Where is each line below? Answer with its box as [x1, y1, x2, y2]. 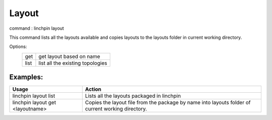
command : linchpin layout [9, 25, 64, 31]
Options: [9, 43, 27, 50]
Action [85, 86, 102, 93]
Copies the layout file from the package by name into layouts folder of [85, 99, 251, 106]
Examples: [9, 73, 43, 82]
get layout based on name [38, 53, 100, 60]
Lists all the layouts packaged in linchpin [85, 92, 181, 99]
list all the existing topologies [38, 59, 108, 67]
